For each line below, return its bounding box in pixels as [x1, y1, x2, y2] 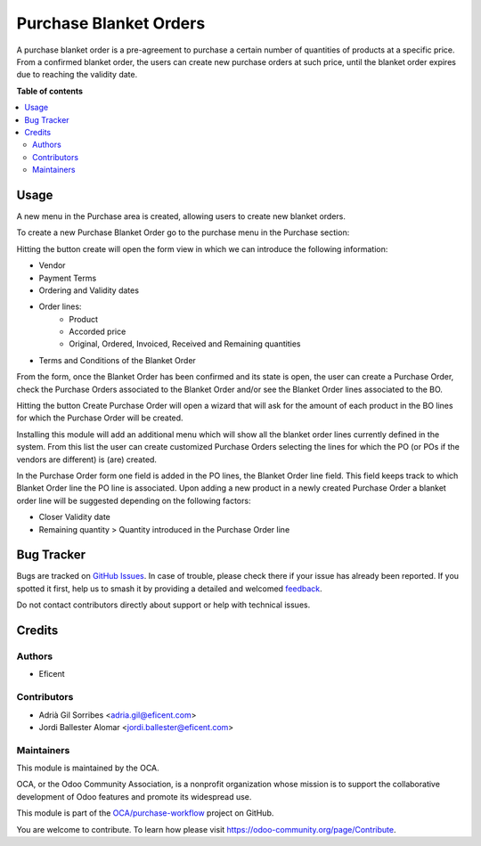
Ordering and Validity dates [38, 285, 140, 296]
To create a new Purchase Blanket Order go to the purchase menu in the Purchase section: [16, 227, 350, 238]
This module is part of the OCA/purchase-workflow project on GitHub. [16, 808, 274, 818]
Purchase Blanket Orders [16, 13, 206, 33]
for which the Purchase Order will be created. [16, 412, 183, 423]
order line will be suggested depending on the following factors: [16, 495, 251, 506]
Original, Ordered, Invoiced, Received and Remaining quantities [69, 338, 301, 349]
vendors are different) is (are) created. [16, 454, 158, 465]
